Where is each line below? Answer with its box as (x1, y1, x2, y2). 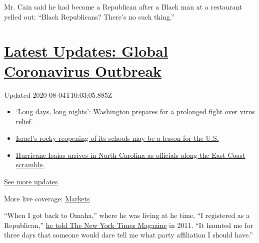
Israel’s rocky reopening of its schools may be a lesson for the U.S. (15, 133, 219, 143)
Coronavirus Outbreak (4, 60, 162, 81)
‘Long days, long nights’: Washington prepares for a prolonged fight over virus (15, 106, 255, 117)
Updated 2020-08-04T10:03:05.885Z (4, 89, 112, 100)
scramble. (15, 159, 45, 170)
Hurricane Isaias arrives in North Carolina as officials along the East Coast (15, 149, 245, 160)
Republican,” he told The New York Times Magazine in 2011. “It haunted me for (4, 219, 253, 230)
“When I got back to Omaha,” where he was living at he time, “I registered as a (4, 210, 250, 220)
